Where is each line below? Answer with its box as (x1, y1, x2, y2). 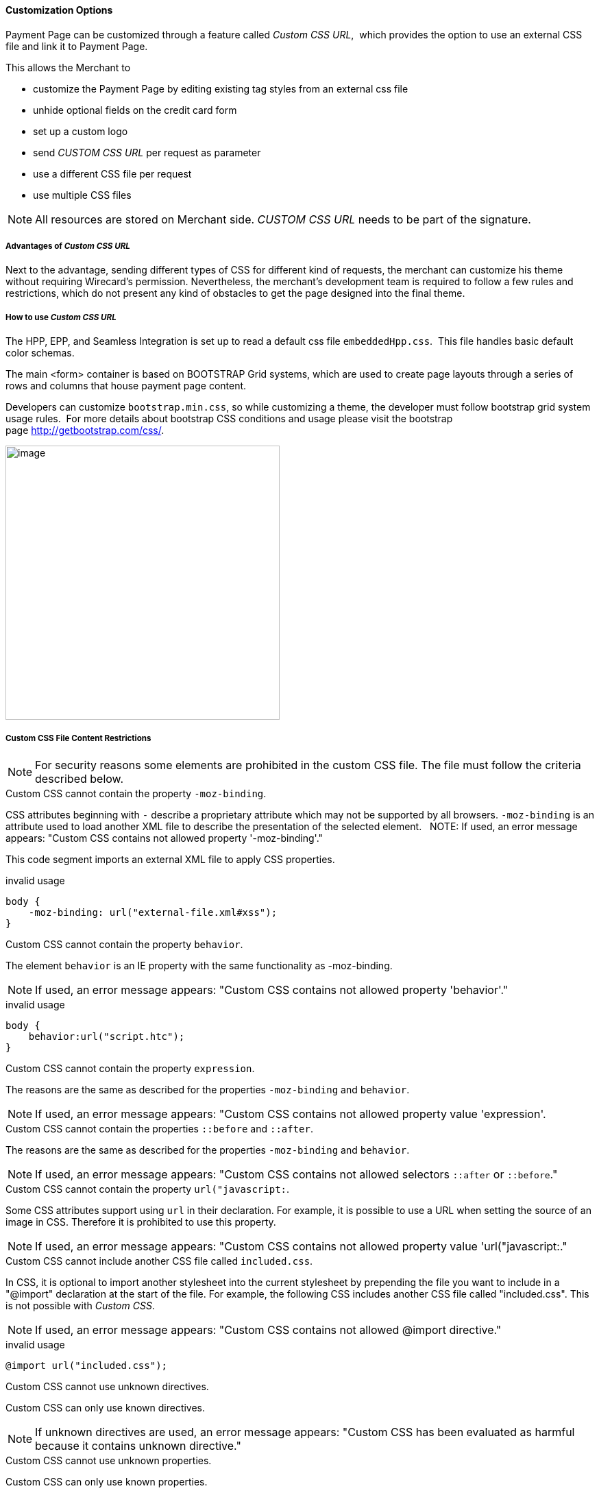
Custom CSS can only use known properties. (5, 1475, 208, 1488)
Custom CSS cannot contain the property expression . (5, 1062, 255, 1074)
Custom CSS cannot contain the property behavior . (5, 938, 243, 950)
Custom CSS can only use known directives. (5, 1401, 206, 1413)
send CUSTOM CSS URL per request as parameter (33, 146, 261, 158)
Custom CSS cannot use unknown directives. (5, 1380, 209, 1392)
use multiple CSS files (33, 189, 132, 201)
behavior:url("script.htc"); (28, 1030, 185, 1042)
